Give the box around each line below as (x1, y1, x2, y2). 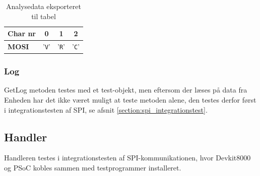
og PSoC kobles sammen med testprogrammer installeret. (4, 162, 181, 172)
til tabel (31, 11, 56, 21)
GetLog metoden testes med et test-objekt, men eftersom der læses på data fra (4, 84, 247, 95)
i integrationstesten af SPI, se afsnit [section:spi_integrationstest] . (4, 104, 208, 115)
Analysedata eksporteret (6, 1, 81, 11)
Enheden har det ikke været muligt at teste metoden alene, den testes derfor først (4, 95, 256, 105)
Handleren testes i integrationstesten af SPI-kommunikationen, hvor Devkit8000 (4, 152, 251, 163)
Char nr (8, 28, 36, 39)
